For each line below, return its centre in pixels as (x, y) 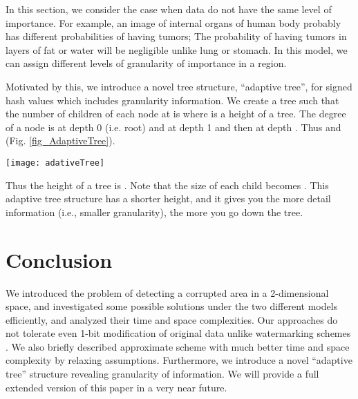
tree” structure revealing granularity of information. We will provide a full (162, 374)
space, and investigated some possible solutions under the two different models (172, 306)
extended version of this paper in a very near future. (116, 387)
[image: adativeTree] (55, 163)
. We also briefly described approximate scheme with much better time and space (178, 346)
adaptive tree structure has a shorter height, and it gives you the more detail (168, 198)
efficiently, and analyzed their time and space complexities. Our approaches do (172, 319)
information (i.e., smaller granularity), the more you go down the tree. (154, 212)
